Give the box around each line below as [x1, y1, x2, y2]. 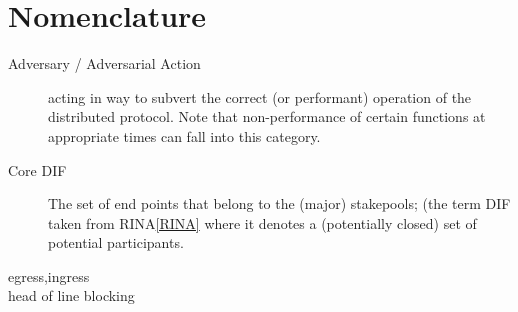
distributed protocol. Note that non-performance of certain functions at [48, 106, 486, 127]
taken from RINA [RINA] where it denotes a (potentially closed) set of [48, 212, 477, 233]
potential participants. [48, 232, 184, 253]
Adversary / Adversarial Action [8, 53, 201, 74]
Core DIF [8, 159, 67, 180]
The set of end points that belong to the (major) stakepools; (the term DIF [48, 193, 511, 214]
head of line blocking [8, 285, 135, 306]
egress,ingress [8, 265, 90, 286]
